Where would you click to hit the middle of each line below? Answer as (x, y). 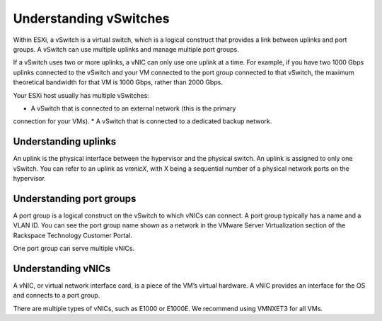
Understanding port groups (75, 198)
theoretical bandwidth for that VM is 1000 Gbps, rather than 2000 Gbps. (118, 82)
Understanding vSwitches (91, 18)
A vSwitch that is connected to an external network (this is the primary (133, 108)
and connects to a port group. (57, 295)
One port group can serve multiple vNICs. (74, 249)
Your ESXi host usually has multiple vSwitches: (81, 95)
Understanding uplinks (65, 142)
